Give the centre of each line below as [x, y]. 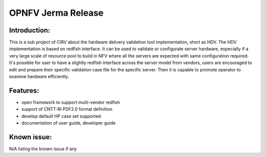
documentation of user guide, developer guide [68, 123]
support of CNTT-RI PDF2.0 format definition [67, 109]
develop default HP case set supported [61, 116]
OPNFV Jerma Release [56, 13]
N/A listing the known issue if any [43, 149]
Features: [24, 90]
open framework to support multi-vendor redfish [71, 102]
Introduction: [30, 30]
